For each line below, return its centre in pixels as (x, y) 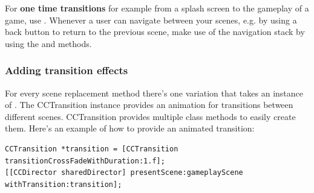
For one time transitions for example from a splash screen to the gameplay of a (157, 8)
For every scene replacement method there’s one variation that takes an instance (154, 93)
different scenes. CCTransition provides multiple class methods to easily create (150, 116)
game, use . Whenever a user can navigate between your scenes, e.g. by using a (151, 20)
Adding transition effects (67, 70)
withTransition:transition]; (64, 184)
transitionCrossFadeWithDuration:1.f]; (85, 161)
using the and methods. (48, 43)
